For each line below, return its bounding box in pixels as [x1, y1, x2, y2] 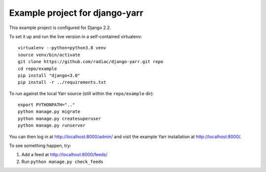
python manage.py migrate [18, 109, 81, 114]
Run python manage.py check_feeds [21, 158, 103, 165]
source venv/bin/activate [18, 52, 81, 58]
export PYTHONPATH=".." [18, 102, 75, 108]
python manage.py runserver [18, 123, 86, 128]
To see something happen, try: [9, 143, 71, 149]
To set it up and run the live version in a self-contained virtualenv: [9, 34, 142, 39]
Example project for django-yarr [9, 7, 144, 18]
